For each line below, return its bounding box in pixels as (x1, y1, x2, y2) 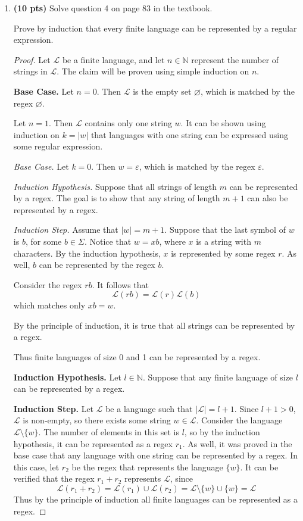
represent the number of (191, 53, 279, 65)
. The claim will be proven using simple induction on (57, 65, 249, 77)
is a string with (196, 235, 251, 247)
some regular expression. (13, 140, 103, 152)
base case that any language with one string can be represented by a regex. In (13, 449, 298, 461)
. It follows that (92, 278, 149, 291)
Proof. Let (13, 53, 51, 65)
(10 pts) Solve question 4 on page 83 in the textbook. (13, 2, 213, 14)
